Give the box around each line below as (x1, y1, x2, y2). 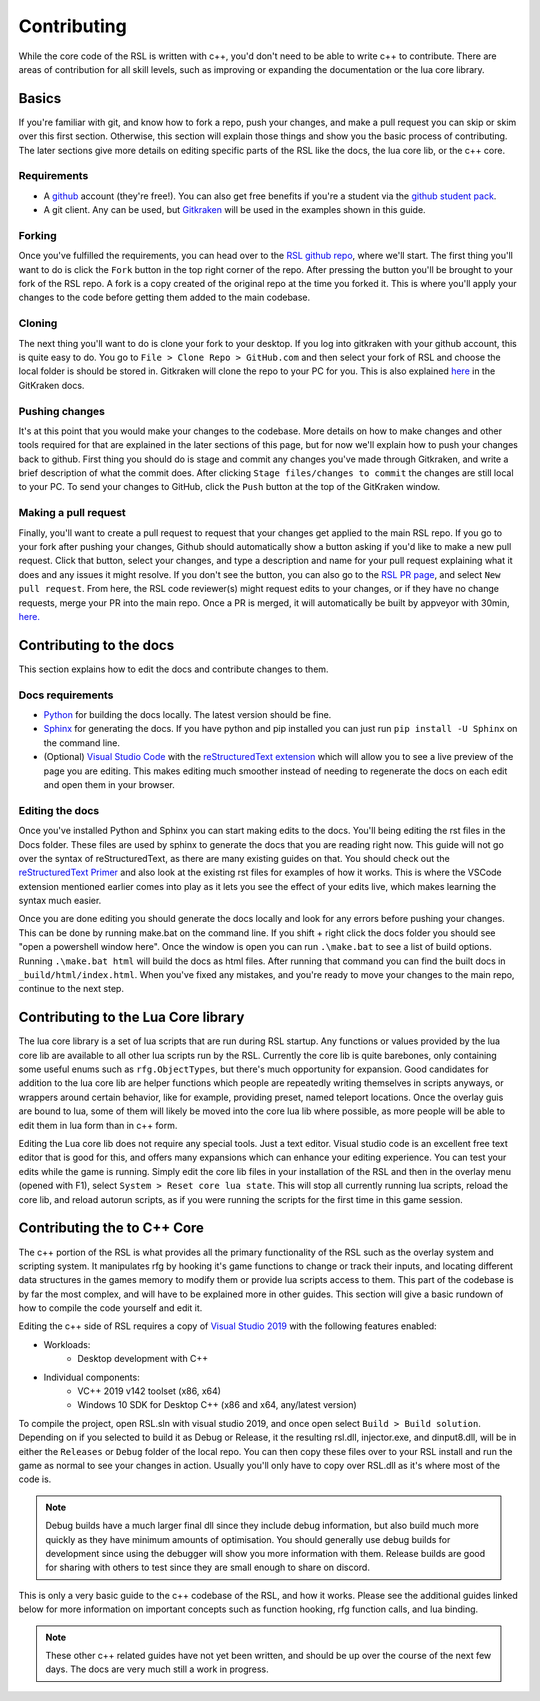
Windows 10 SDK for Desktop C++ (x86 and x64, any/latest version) (77, 1399, 357, 1411)
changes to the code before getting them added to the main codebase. (18, 291, 311, 304)
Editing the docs (18, 803, 100, 817)
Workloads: (43, 1338, 91, 1350)
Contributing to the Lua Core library (18, 1009, 245, 1026)
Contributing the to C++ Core (18, 1220, 205, 1237)
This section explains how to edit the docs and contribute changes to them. (18, 663, 329, 675)
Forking (18, 228, 57, 242)
